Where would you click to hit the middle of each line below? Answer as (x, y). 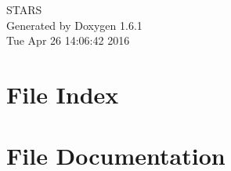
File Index (63, 94)
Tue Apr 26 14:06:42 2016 (68, 40)
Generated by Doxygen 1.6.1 (74, 25)
